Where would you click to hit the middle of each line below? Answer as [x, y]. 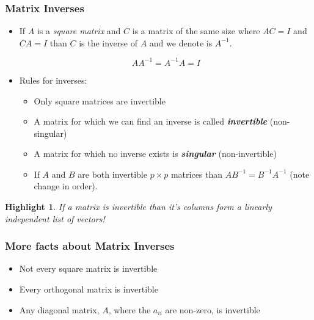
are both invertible [112, 174]
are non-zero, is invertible [213, 309]
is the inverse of [108, 42]
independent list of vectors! [55, 218]
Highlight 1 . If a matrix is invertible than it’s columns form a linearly [138, 207]
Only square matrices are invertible [100, 100]
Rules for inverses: [53, 80]
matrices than [197, 174]
